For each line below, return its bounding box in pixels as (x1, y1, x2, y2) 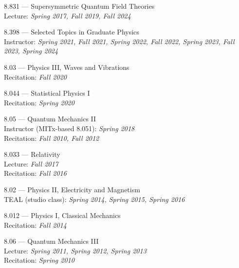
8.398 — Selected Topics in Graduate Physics (4, 27, 139, 37)
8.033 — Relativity (4, 149, 60, 159)
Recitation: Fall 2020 (4, 71, 67, 82)
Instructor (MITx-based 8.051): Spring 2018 (4, 123, 135, 133)
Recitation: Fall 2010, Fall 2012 (4, 133, 99, 143)
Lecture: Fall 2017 (4, 158, 58, 168)
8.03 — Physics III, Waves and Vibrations (4, 62, 129, 72)
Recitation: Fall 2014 (4, 219, 67, 230)
